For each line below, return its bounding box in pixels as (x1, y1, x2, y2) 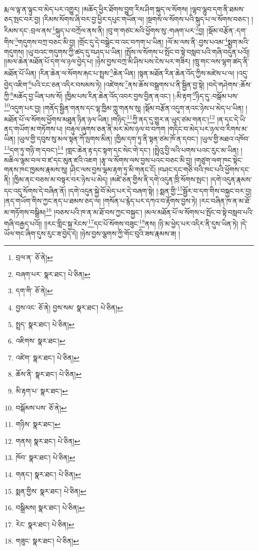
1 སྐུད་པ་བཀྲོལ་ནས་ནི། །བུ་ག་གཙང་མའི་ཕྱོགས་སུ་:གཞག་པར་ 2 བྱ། (52, 24, 204, 35)
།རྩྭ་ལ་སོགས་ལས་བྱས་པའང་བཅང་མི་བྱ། (99, 154, 193, 165)
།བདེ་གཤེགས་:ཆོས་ (206, 79, 252, 89)
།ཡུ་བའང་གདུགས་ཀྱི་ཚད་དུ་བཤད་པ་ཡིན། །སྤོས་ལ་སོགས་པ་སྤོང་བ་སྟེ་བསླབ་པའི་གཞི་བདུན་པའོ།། (26, 46, 250, 57)
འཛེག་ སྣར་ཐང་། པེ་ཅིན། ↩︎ (15, 352, 79, 362)
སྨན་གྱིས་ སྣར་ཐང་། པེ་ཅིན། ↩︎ (15, 485, 86, 496)
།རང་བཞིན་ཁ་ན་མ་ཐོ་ (199, 195, 251, 206)
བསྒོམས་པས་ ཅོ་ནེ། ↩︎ (15, 402, 67, 413)
